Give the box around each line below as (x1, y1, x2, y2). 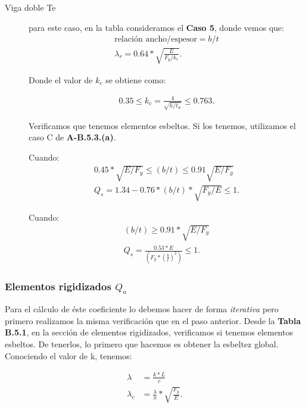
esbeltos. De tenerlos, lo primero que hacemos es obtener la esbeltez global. (5, 337, 279, 350)
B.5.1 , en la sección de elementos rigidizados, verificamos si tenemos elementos (5, 326, 293, 338)
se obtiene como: (105, 73, 166, 86)
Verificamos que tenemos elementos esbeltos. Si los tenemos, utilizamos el (29, 119, 296, 131)
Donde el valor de (29, 73, 93, 86)
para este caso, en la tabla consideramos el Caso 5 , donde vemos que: (29, 21, 285, 33)
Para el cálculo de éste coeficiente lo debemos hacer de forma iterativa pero (5, 303, 279, 315)
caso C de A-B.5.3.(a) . (29, 131, 116, 143)
